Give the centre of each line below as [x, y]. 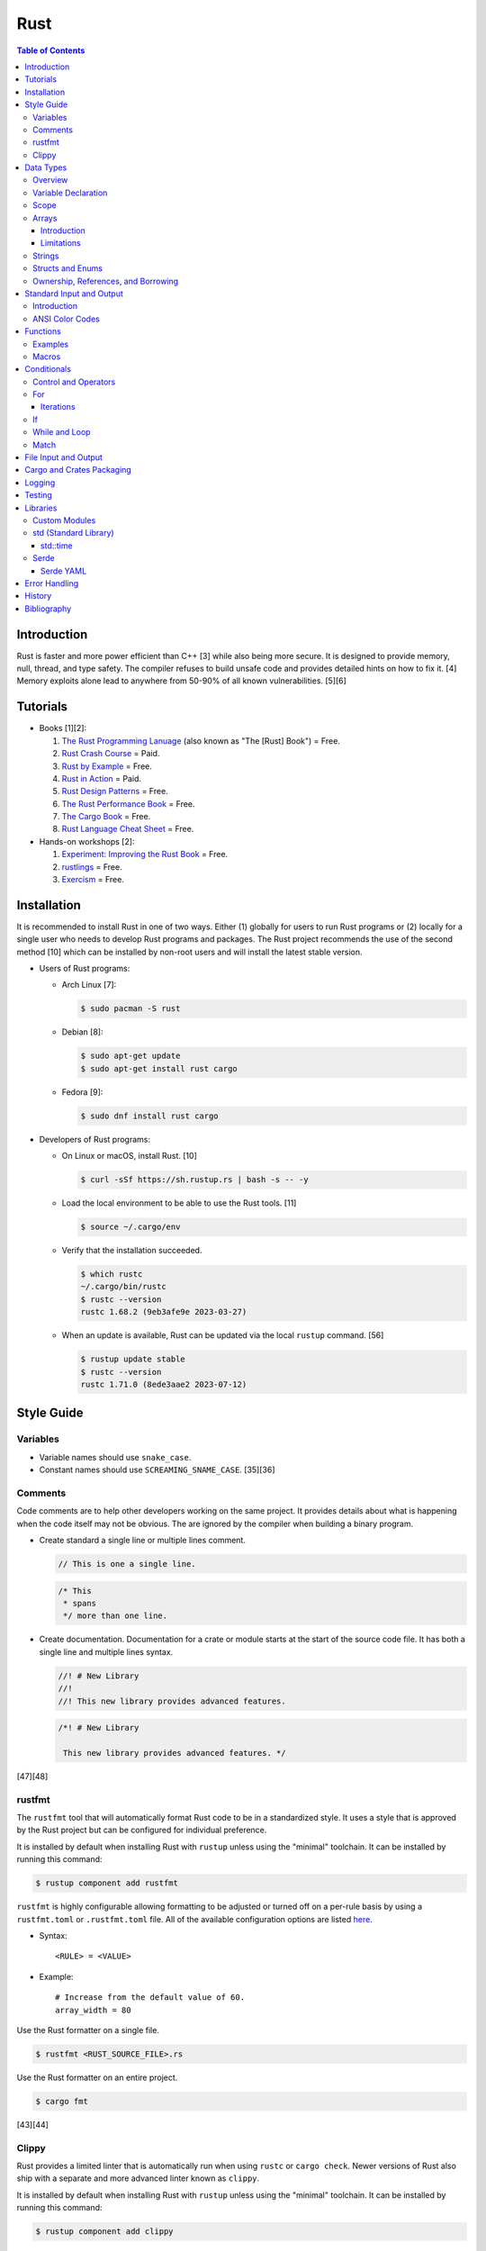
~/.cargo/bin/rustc [123, 1287]
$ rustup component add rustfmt [107, 1883]
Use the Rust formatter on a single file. [88, 2030]
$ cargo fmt [62, 2101]
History [38, 596]
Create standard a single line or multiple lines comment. [143, 1541]
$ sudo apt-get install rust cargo [159, 1068]
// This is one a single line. [127, 1564]
